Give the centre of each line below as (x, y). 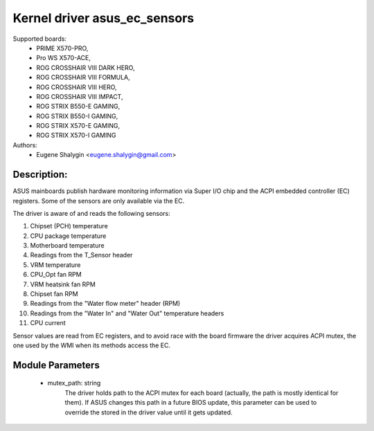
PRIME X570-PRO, (62, 48)
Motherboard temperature (67, 246)
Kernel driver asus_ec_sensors (104, 18)
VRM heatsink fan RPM (63, 284)
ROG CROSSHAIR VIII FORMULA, (83, 77)
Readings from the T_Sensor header (81, 255)
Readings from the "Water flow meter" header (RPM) (105, 304)
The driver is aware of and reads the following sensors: (92, 213)
